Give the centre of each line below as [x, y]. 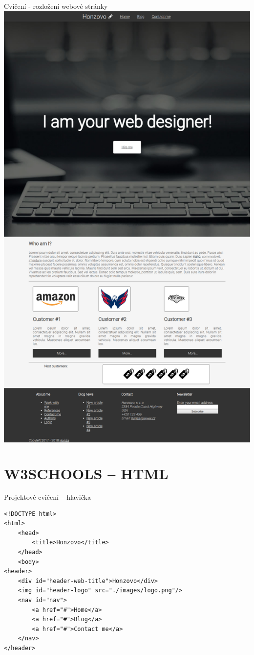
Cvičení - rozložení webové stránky [56, 6]
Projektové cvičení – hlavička [47, 497]
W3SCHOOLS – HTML [86, 473]
